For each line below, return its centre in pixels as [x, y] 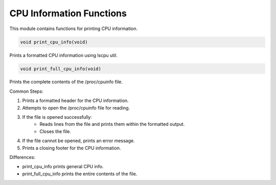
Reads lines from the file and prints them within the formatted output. [112, 124]
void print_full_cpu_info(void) [61, 69]
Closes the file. [55, 131]
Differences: [22, 157]
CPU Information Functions [68, 13]
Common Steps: [26, 91]
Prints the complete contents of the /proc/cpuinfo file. [66, 82]
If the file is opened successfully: [57, 117]
